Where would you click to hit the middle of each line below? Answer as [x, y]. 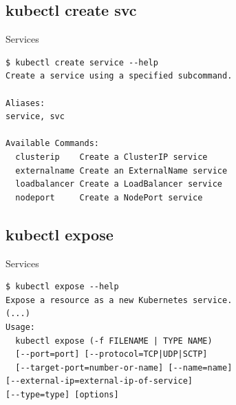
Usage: [20, 327]
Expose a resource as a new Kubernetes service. [119, 300]
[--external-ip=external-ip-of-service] [99, 381]
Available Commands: [53, 144]
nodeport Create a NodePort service [109, 197]
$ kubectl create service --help [82, 62]
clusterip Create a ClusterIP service [111, 157]
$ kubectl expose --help [62, 287]
